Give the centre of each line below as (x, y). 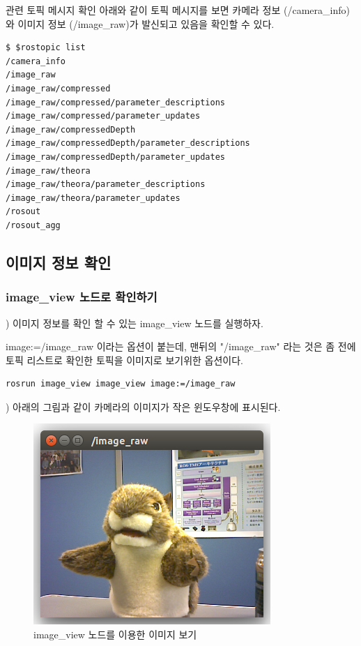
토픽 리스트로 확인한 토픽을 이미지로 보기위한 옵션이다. (124, 360)
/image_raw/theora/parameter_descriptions (106, 185)
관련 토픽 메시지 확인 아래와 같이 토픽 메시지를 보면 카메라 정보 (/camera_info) (178, 10)
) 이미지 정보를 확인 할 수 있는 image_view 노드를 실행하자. (135, 323)
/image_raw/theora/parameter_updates (93, 198)
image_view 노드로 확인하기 (82, 297)
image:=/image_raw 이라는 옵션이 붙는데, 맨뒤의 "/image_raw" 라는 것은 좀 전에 (181, 346)
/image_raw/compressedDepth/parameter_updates (115, 157)
